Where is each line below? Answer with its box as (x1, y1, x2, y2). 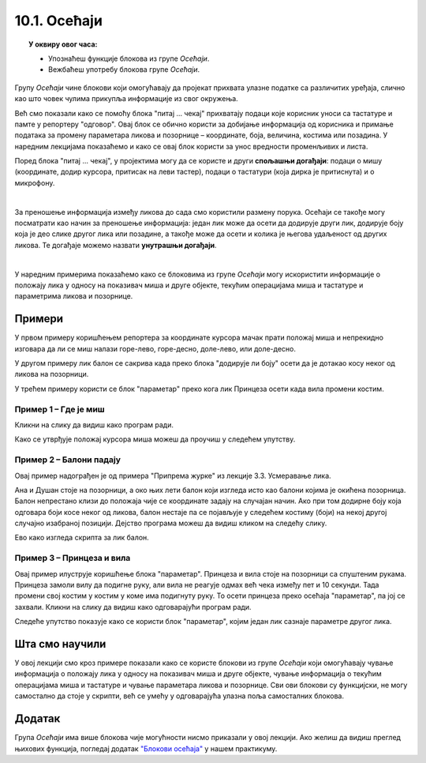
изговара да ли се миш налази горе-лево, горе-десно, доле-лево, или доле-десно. (14, 344, 296, 353)
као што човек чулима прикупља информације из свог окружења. (14, 94, 238, 103)
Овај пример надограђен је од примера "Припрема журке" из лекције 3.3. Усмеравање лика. (14, 471, 331, 480)
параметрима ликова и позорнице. (14, 291, 133, 301)
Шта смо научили (14, 637, 106, 651)
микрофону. (14, 178, 55, 187)
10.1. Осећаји (14, 12, 103, 29)
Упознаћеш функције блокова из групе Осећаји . (48, 54, 210, 63)
